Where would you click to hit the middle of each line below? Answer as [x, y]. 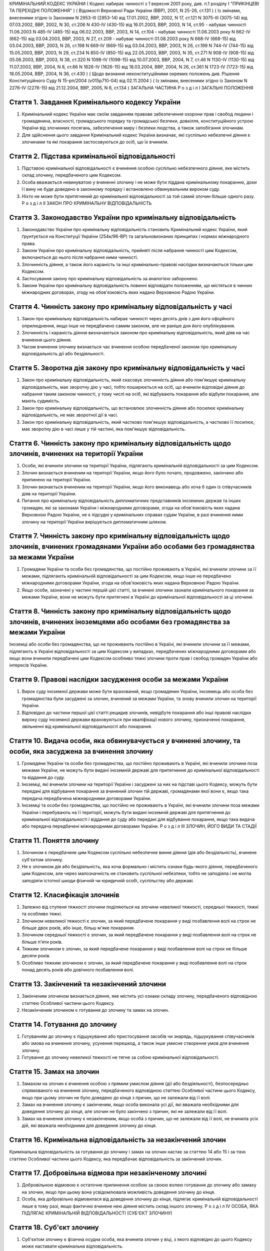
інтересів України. [28, 665]
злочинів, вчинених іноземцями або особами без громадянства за [119, 622]
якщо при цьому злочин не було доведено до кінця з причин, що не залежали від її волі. [116, 1097]
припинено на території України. [56, 480]
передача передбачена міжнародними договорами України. [86, 798]
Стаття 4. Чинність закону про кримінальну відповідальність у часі [121, 307]
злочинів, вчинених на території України [76, 454]
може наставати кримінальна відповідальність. [72, 1246]
